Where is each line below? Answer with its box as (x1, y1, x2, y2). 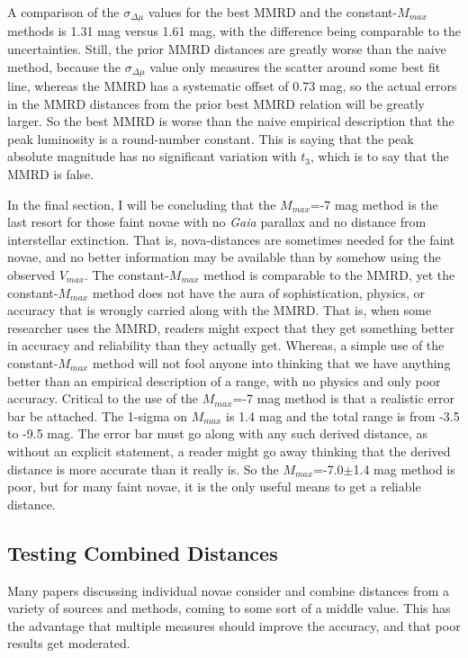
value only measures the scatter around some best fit (149, 57, 441, 76)
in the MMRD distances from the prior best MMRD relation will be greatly (7, 94, 426, 113)
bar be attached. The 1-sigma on (7, 406, 187, 425)
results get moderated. (7, 634, 130, 653)
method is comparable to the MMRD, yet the (203, 266, 455, 284)
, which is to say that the (310, 147, 449, 166)
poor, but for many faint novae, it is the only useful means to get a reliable (7, 477, 421, 496)
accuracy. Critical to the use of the (7, 389, 199, 408)
